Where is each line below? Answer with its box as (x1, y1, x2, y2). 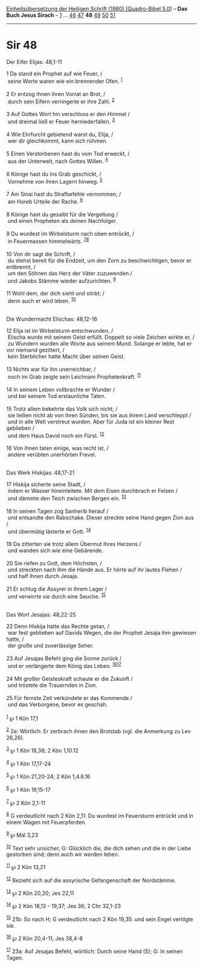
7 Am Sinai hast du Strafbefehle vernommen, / (6, 190, 121, 198)
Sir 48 (6, 39, 37, 52)
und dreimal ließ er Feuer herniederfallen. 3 (7, 117, 115, 125)
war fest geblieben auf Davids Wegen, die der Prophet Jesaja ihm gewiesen (7, 629, 196, 637)
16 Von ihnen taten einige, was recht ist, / (6, 445, 109, 452)
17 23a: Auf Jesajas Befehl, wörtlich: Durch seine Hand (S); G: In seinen (6, 946, 183, 955)
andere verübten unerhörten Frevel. (7, 451, 97, 458)
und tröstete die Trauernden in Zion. (7, 681, 98, 689)
